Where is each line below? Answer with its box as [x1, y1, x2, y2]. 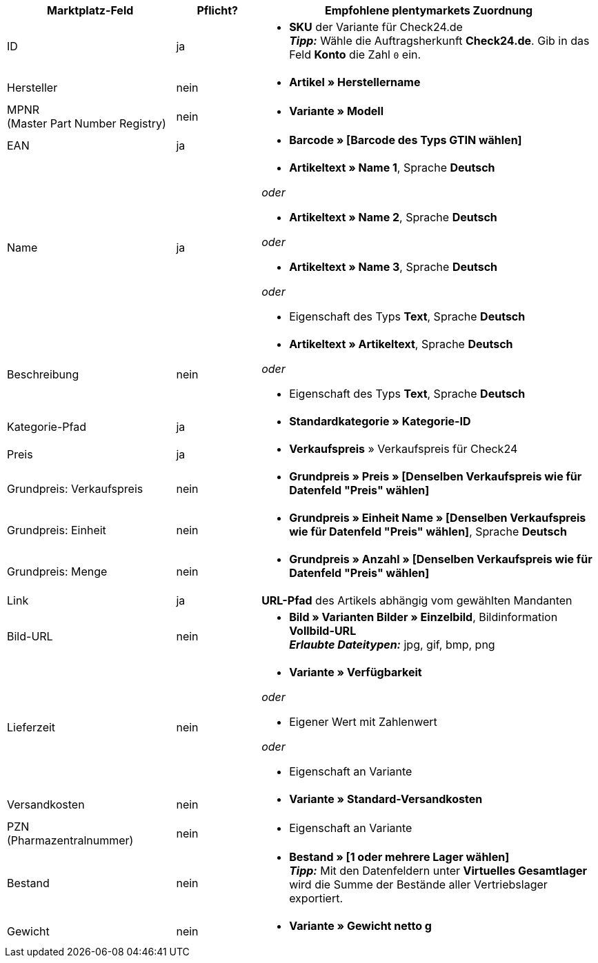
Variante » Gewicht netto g [289, 919, 432, 933]
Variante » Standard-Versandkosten [289, 792, 483, 806]
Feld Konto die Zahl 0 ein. [289, 48, 421, 61]
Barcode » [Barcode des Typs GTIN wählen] [289, 133, 522, 147]
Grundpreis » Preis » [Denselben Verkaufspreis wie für [289, 469, 582, 483]
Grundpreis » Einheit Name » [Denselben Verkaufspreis [289, 511, 586, 525]
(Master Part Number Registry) [7, 116, 166, 130]
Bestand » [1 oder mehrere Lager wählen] [289, 850, 510, 864]
